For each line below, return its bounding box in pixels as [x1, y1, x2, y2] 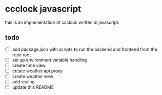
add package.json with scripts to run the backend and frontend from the [12, 46, 158, 52]
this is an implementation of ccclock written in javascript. [5, 19, 120, 25]
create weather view [12, 74, 54, 79]
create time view [12, 62, 46, 68]
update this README [12, 84, 54, 90]
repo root [12, 52, 31, 58]
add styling [12, 79, 35, 85]
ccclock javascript [5, 3, 81, 15]
